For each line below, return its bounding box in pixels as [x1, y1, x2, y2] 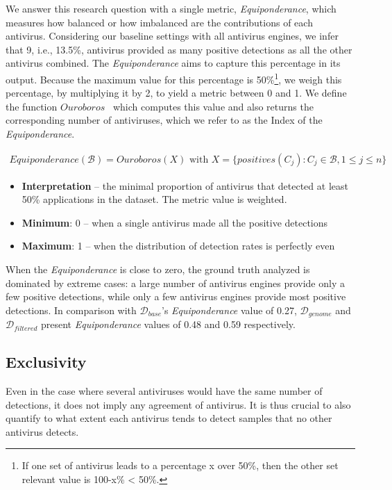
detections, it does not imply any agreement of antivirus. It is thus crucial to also [6, 397, 351, 411]
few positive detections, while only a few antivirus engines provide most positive [6, 289, 346, 304]
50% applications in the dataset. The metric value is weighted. [22, 192, 287, 206]
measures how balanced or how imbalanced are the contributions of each [6, 15, 313, 29]
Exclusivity [6, 351, 87, 373]
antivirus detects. [6, 424, 79, 439]
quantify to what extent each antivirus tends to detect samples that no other [6, 411, 332, 425]
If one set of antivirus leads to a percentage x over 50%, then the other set [22, 458, 339, 473]
